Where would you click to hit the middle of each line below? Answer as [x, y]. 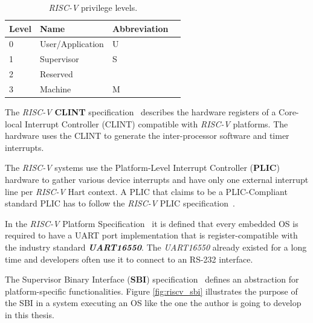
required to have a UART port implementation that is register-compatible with [151, 235]
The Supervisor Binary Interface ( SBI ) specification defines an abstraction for [152, 279]
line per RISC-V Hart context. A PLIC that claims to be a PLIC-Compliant [146, 191]
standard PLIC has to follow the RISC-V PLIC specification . [120, 203]
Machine [55, 88]
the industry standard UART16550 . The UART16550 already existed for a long [156, 247]
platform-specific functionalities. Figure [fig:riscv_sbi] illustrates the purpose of [151, 291]
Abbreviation [140, 28]
